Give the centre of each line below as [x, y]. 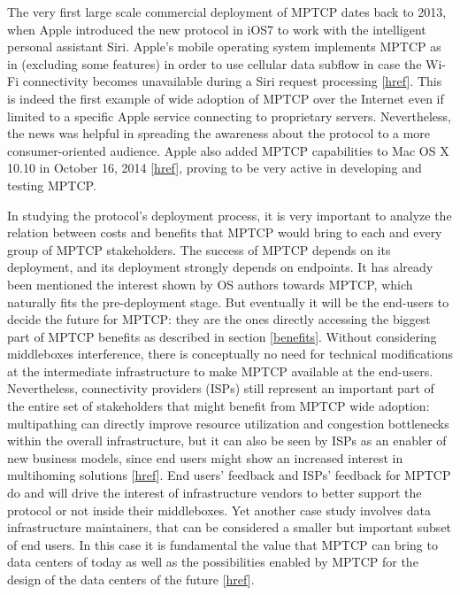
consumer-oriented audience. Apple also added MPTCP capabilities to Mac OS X [228, 150]
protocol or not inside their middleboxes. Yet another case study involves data [219, 510]
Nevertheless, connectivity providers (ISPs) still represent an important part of [221, 388]
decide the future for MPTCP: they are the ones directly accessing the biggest [219, 319]
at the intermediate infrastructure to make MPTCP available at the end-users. [220, 371]
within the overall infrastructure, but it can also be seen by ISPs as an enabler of [227, 440]
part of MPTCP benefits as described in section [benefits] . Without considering [222, 336]
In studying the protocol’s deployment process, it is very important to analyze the [230, 215]
